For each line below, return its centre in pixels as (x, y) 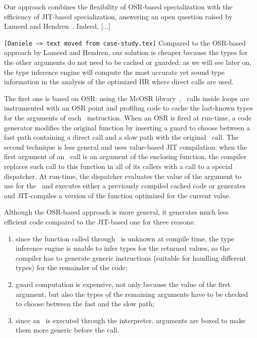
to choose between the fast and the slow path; (85, 304)
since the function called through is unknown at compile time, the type (125, 238)
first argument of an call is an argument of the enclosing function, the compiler (125, 156)
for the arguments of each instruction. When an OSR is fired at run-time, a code (128, 117)
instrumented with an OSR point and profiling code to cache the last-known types (128, 108)
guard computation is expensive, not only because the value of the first (123, 284)
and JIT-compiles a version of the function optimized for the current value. (118, 195)
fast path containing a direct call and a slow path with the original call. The (121, 137)
